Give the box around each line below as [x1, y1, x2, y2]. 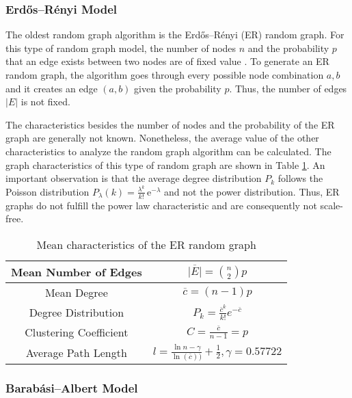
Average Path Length [25, 344, 127, 360]
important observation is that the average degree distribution [5, 171, 262, 185]
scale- [320, 198, 343, 212]
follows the [277, 171, 323, 185]
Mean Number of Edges [11, 263, 142, 280]
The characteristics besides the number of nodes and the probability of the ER [5, 117, 335, 131]
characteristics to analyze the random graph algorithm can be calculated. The [5, 144, 331, 158]
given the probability [134, 81, 221, 95]
